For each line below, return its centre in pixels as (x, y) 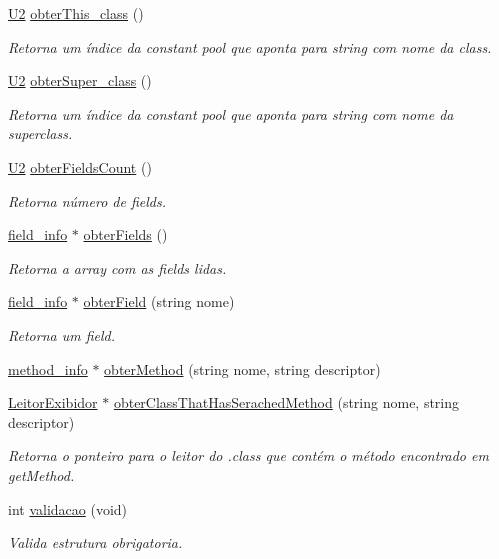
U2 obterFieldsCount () (80, 166)
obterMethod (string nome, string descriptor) (242, 368)
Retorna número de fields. (87, 200)
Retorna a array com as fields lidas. (117, 267)
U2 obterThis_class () (76, 13)
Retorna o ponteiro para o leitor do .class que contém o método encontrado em (248, 455)
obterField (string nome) (159, 301)
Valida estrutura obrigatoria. (95, 542)
